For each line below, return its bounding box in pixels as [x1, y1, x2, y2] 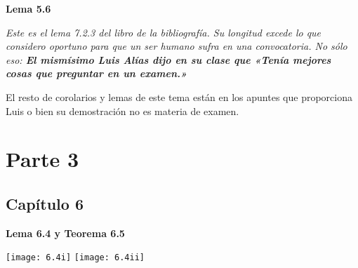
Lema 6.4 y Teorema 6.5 [6, 225, 125, 240]
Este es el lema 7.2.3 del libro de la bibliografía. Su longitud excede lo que [6, 25, 321, 39]
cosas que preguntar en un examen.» [6, 66, 187, 81]
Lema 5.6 [6, 1, 51, 15]
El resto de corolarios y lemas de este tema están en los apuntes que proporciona [6, 89, 352, 104]
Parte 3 [6, 145, 79, 173]
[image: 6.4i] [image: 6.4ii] [6, 253, 145, 263]
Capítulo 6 [6, 192, 84, 214]
